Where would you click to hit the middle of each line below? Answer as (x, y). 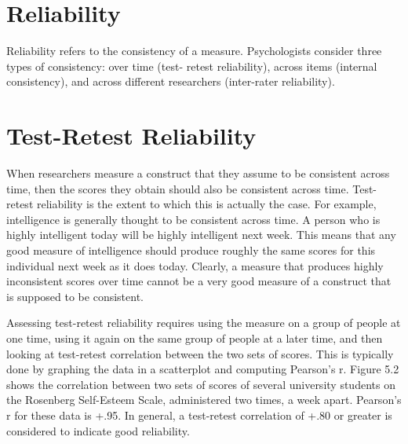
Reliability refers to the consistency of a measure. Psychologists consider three (194, 51)
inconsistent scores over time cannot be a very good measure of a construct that (199, 281)
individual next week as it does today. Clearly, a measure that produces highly (195, 265)
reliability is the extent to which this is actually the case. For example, (206, 204)
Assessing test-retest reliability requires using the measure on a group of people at (204, 323)
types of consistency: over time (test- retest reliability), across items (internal (192, 66)
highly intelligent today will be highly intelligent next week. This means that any (201, 235)
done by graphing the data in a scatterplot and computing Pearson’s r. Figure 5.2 (203, 369)
